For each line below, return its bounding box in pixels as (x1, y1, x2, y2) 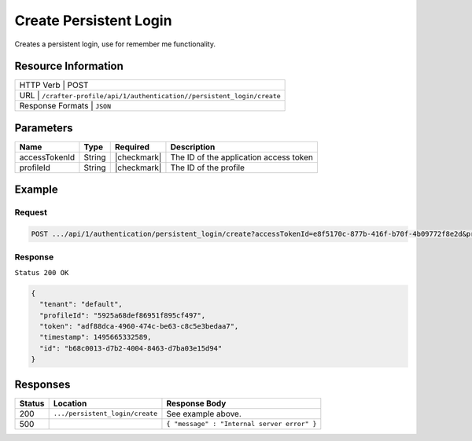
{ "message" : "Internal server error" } (166, 420, 317, 428)
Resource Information (14, 60, 124, 73)
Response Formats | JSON (19, 101, 112, 112)
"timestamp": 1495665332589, (39, 333, 153, 342)
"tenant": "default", (39, 300, 124, 309)
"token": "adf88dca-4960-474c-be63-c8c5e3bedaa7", (39, 322, 239, 331)
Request (14, 207, 47, 218)
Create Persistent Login (14, 12, 172, 29)
